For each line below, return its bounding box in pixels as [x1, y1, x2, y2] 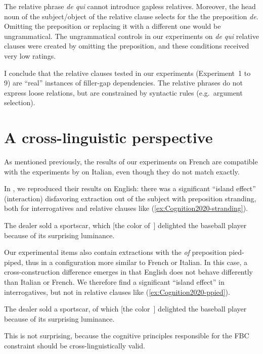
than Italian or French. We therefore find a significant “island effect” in [4, 277, 225, 287]
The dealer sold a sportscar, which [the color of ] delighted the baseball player [4, 220, 247, 231]
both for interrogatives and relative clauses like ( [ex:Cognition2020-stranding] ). [4, 203, 248, 213]
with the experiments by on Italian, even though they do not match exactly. [4, 166, 240, 176]
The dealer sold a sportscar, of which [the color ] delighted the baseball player [4, 303, 247, 314]
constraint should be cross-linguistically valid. [4, 340, 145, 350]
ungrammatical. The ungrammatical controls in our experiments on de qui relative [4, 30, 259, 41]
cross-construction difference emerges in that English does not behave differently [4, 267, 253, 277]
